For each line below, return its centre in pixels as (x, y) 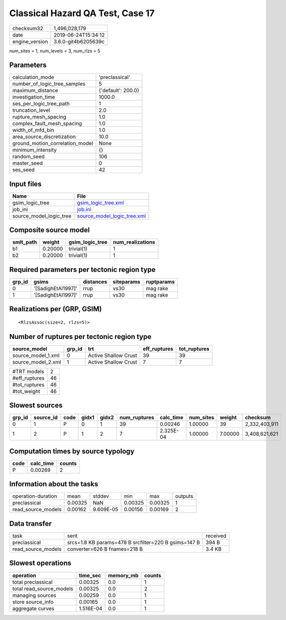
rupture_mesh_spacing (39, 117)
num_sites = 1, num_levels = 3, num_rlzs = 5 (55, 51)
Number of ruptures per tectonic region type (80, 337)
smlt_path (25, 242)
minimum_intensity (35, 150)
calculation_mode (33, 77)
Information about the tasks (54, 484)
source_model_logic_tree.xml (111, 216)
